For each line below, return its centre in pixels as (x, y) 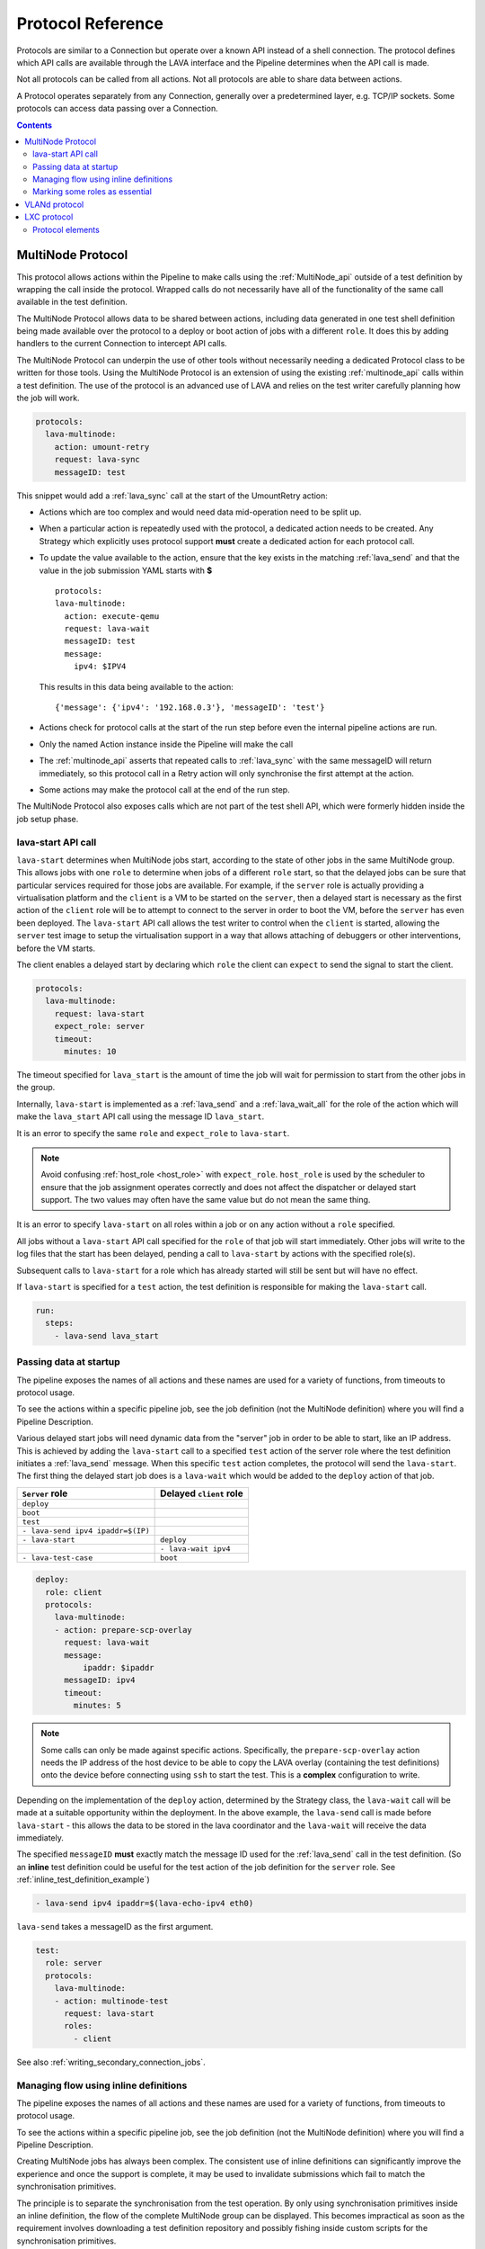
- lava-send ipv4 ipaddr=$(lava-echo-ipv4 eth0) (145, 1904)
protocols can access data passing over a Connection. (118, 109)
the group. (36, 1088)
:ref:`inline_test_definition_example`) (83, 1879)
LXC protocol (49, 217)
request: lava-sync (97, 460)
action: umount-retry (102, 447)
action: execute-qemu (112, 616)
